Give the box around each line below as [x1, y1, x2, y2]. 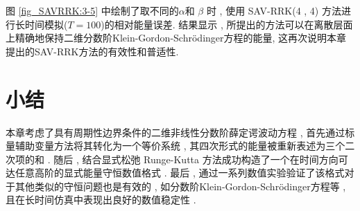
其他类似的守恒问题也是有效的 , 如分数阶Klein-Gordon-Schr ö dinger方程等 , [15, 178, 346, 193]
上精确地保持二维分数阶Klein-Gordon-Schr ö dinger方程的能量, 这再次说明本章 [6, 30, 347, 45]
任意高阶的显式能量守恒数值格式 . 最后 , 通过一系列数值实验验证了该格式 [15, 165, 345, 180]
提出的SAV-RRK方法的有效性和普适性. [6, 44, 179, 58]
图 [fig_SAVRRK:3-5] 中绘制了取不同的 [6, 3, 179, 17]
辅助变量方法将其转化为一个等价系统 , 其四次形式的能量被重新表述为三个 [15, 138, 345, 153]
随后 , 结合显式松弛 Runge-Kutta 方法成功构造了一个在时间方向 [53, 152, 338, 166]
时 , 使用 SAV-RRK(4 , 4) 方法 [206, 3, 341, 17]
